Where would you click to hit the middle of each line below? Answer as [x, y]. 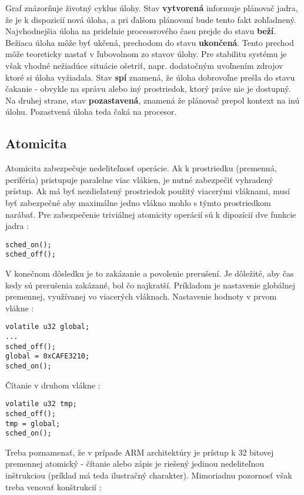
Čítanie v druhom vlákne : [53, 385]
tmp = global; [33, 423]
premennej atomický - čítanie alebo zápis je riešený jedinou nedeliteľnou [135, 464]
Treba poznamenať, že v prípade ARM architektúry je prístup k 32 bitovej [140, 452]
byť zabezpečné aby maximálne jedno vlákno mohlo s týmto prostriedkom [138, 202]
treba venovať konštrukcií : [54, 486]
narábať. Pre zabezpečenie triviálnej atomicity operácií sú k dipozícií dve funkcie [151, 214]
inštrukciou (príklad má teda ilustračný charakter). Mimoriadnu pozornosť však [149, 475]
